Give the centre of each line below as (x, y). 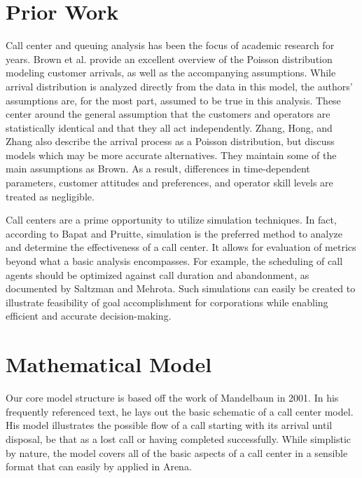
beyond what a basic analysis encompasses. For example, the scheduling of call (174, 261)
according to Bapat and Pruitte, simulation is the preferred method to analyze (174, 233)
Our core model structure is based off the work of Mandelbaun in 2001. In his (172, 398)
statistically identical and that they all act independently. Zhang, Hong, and (169, 127)
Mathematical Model (109, 364)
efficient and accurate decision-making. (89, 316)
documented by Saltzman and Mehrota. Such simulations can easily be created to (181, 288)
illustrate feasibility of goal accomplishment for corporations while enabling (167, 302)
